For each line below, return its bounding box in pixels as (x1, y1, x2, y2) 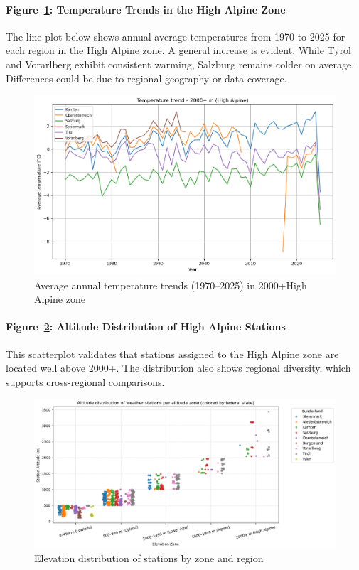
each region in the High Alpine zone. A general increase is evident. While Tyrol (6, 43, 352, 58)
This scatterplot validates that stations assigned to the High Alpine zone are (6, 346, 339, 361)
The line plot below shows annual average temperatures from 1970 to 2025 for (6, 28, 345, 43)
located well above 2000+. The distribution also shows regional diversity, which (6, 360, 351, 375)
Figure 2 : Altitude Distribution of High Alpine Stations (6, 319, 286, 334)
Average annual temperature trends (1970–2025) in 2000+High (34, 277, 307, 292)
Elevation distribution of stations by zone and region (34, 551, 264, 566)
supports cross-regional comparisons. (6, 374, 165, 389)
